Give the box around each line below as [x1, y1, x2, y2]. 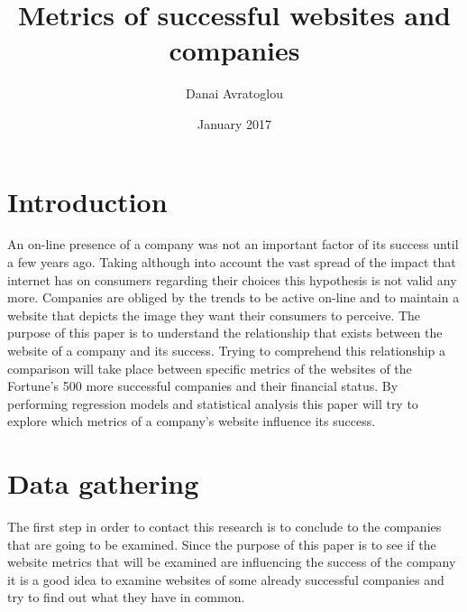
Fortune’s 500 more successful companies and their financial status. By [7, 376, 398, 395]
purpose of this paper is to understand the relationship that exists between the [7, 323, 443, 342]
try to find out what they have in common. [7, 588, 245, 607]
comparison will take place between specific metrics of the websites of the [7, 358, 412, 377]
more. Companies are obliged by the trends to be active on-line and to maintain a [7, 288, 460, 307]
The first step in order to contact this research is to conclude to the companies [7, 517, 442, 536]
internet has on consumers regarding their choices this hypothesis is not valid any [7, 270, 457, 289]
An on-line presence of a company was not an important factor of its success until [7, 235, 459, 254]
